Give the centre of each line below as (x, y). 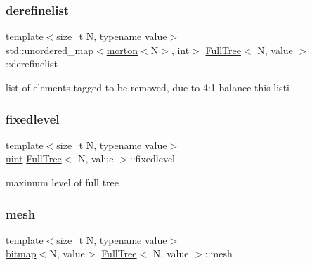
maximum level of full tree (63, 182)
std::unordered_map (50, 50)
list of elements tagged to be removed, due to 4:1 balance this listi (148, 87)
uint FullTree (34, 159)
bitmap (21, 253)
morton (122, 50)
